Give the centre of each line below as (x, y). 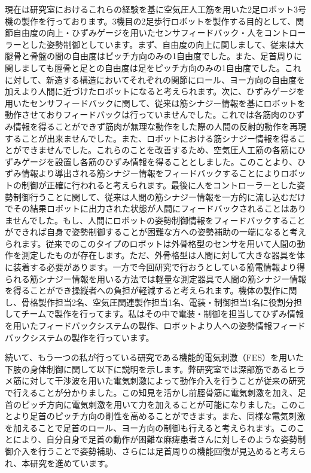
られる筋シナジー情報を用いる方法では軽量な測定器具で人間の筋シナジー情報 (155, 278)
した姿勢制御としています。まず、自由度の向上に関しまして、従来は (163, 44)
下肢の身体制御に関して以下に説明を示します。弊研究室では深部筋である (147, 369)
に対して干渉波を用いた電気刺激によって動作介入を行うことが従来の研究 (163, 381)
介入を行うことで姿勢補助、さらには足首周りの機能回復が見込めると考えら (159, 451)
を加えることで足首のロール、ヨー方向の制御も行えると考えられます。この (151, 427)
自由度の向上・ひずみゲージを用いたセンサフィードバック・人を (138, 33)
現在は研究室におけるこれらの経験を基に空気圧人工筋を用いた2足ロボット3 (151, 9)
